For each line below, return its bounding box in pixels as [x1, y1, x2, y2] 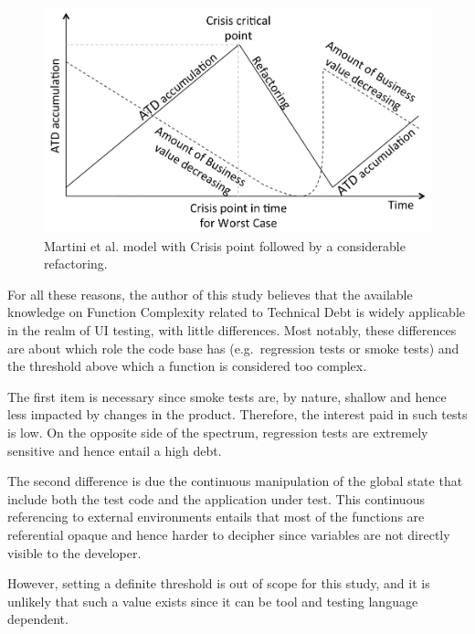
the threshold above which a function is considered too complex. [7, 356, 367, 375]
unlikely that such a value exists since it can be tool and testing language [7, 591, 418, 610]
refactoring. [44, 254, 108, 273]
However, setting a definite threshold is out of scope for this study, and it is [7, 574, 430, 593]
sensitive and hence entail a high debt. [7, 440, 222, 460]
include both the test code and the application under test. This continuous [7, 489, 425, 508]
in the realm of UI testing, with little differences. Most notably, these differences [7, 321, 457, 340]
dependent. [7, 609, 69, 629]
